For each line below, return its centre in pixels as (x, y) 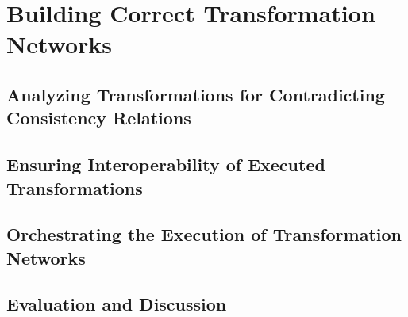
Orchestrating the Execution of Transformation (204, 234)
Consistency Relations (99, 118)
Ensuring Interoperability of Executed (166, 164)
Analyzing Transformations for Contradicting (196, 94)
